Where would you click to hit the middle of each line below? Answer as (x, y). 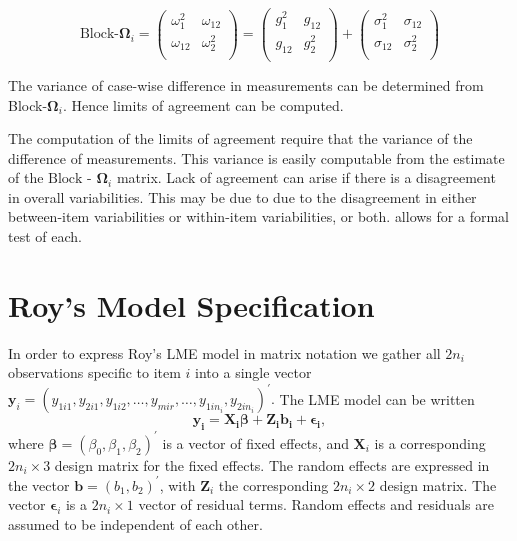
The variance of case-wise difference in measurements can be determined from (246, 84)
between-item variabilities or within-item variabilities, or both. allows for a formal (258, 216)
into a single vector (253, 372)
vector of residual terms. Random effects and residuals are (316, 504)
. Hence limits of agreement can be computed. (203, 104)
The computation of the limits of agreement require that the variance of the (240, 138)
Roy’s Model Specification (191, 304)
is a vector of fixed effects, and (255, 442)
